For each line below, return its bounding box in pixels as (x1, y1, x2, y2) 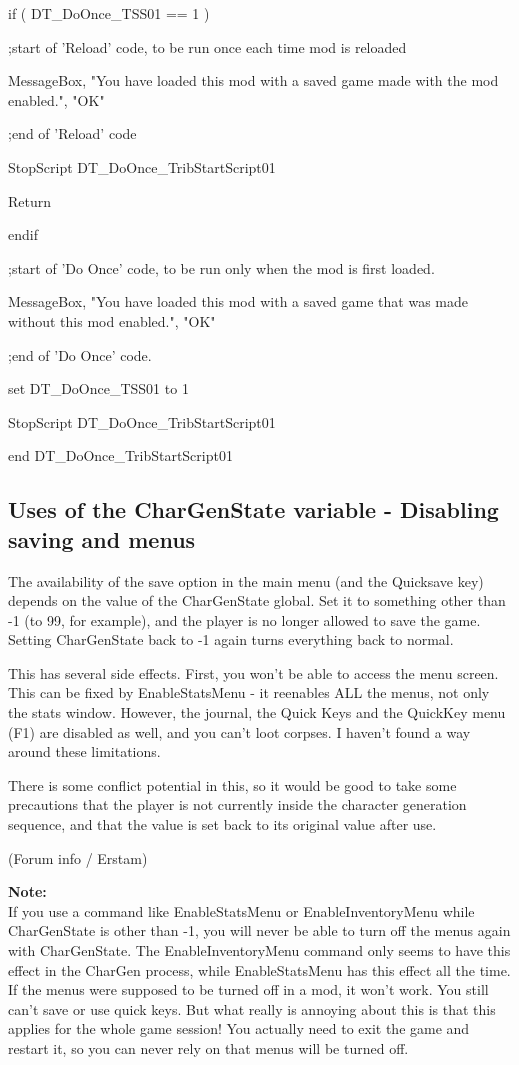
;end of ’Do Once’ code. (8, 344, 152, 365)
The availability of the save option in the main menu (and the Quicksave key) (8, 570, 484, 591)
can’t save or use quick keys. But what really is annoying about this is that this (8, 998, 496, 1019)
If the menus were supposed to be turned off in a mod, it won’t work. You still (8, 979, 489, 1000)
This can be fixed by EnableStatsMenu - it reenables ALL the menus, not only (8, 682, 490, 703)
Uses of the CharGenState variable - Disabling (8, 494, 499, 525)
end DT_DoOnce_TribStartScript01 (8, 445, 233, 466)
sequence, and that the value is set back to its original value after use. (8, 814, 437, 835)
